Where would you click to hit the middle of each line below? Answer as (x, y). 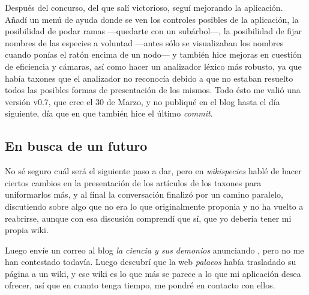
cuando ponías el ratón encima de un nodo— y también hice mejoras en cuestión (153, 54)
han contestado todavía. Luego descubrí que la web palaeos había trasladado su (151, 262)
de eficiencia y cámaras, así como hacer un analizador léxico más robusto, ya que (153, 66)
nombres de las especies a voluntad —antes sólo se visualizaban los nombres (144, 42)
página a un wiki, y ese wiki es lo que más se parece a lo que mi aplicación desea (153, 273)
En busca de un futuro (76, 146)
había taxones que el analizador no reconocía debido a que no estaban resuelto (149, 78)
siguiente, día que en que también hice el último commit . (109, 113)
